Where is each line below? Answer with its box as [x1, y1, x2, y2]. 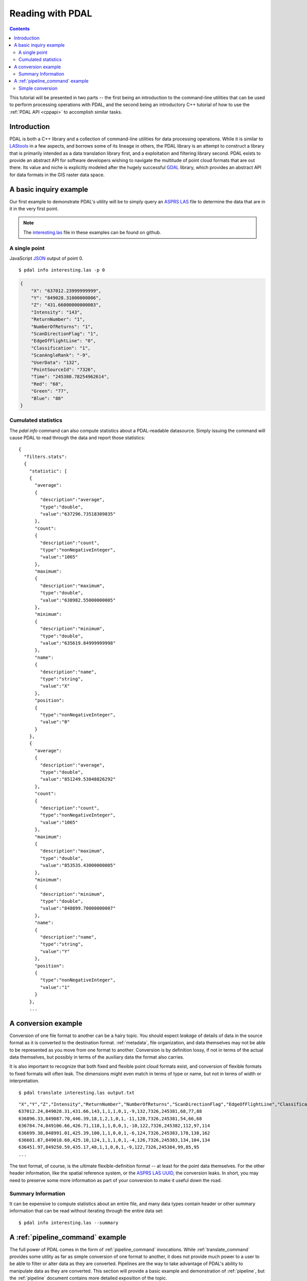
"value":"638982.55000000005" [40, 597, 116, 603]
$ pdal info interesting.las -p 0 [18, 267, 105, 273]
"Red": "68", [31, 381, 64, 387]
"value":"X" [40, 683, 70, 689]
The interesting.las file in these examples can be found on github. [23, 229, 161, 235]
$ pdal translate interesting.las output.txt [18, 1089, 135, 1096]
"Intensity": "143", [31, 309, 83, 315]
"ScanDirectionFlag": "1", [31, 331, 99, 337]
